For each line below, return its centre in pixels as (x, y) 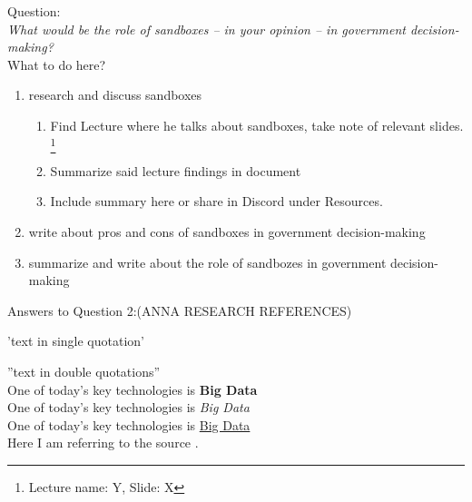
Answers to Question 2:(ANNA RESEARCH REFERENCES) (180, 310)
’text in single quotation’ (76, 341)
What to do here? (57, 64)
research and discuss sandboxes (115, 95)
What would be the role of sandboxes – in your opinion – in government (206, 29)
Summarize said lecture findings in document (176, 170)
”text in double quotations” (84, 372)
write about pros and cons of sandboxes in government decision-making (227, 232)
